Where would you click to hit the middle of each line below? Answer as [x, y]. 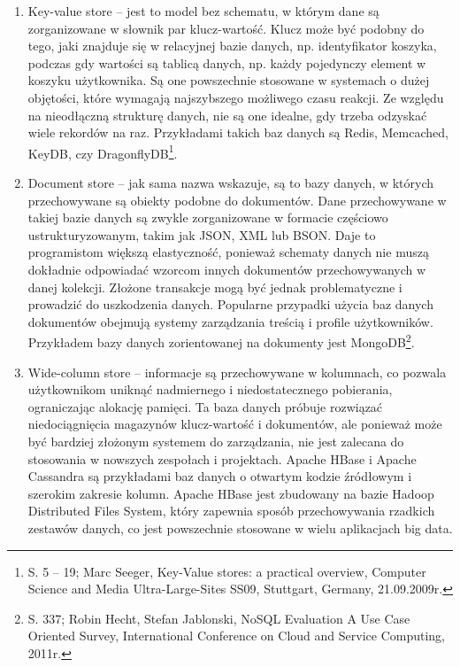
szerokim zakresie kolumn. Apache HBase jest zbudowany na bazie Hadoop [231, 493]
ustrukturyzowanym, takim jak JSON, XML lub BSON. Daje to [202, 234]
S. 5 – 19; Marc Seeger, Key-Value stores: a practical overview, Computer [227, 571]
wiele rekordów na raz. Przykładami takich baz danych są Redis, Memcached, [238, 132]
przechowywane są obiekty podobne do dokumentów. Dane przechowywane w [237, 200]
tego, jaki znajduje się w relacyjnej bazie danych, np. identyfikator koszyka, [232, 46]
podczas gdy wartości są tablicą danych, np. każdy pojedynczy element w [227, 62]
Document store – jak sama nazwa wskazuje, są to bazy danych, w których [231, 182]
